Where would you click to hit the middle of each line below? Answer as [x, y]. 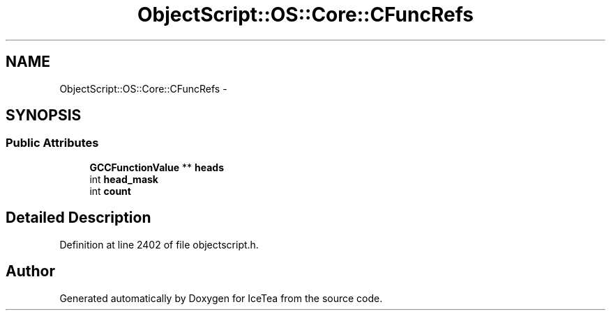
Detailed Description [78, 218]
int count [110, 191]
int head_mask [124, 179]
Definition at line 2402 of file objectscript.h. [159, 244]
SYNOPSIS [44, 116]
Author [30, 271]
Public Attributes [52, 143]
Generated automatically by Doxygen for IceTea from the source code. [221, 298]
